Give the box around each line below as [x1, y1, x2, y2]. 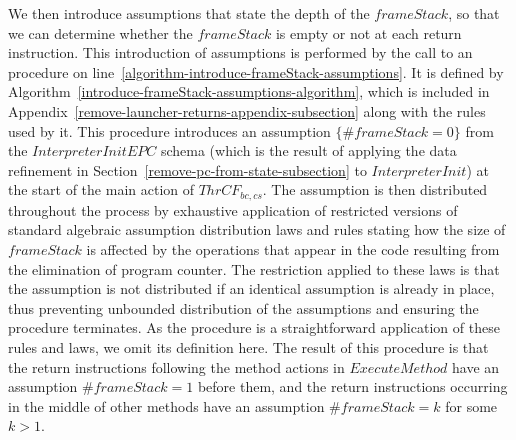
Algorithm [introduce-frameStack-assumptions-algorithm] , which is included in [8, 81, 490, 102]
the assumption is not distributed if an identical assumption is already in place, [8, 278, 495, 299]
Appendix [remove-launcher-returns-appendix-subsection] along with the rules [8, 100, 486, 121]
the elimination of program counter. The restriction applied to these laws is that [8, 258, 500, 279]
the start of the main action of [8, 179, 195, 200]
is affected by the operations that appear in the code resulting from [86, 238, 500, 259]
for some [445, 395, 498, 416]
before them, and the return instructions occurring [197, 376, 508, 397]
